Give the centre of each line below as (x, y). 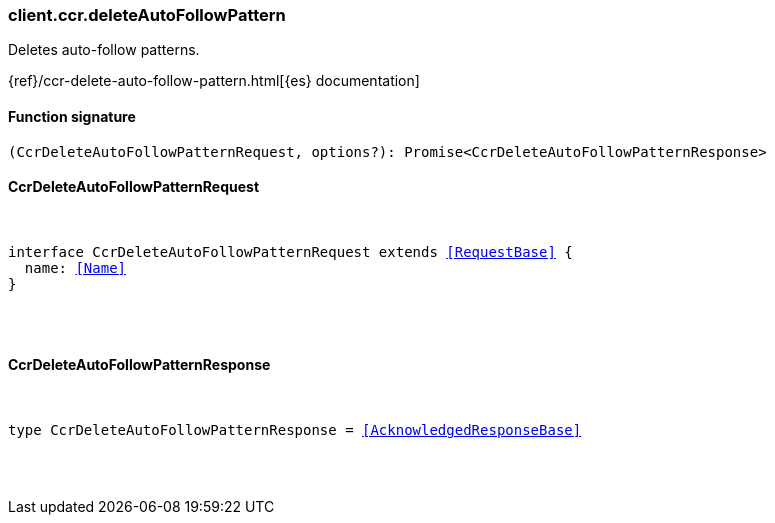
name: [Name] (75, 267)
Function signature (72, 116)
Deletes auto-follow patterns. (104, 50)
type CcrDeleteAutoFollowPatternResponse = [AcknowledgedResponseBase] (295, 430)
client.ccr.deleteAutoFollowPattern (147, 15)
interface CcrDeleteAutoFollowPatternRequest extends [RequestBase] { (290, 251)
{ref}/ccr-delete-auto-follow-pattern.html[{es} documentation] (214, 81)
